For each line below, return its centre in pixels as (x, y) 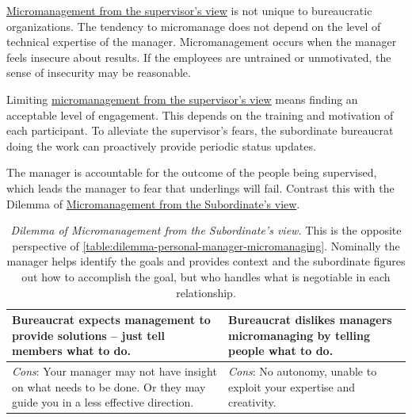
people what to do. (281, 351)
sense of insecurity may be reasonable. (99, 73)
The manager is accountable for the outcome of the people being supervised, (192, 172)
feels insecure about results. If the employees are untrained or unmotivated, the (199, 57)
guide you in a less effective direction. (103, 402)
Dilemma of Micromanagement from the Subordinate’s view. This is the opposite (206, 230)
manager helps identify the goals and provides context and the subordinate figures (206, 261)
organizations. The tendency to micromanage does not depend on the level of (194, 26)
